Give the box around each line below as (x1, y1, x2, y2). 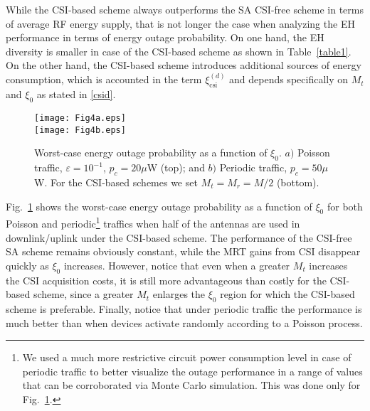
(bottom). (276, 174, 319, 189)
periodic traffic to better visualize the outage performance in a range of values (22, 363, 363, 378)
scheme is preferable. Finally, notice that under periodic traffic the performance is (6, 301, 362, 316)
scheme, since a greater (33, 287, 134, 301)
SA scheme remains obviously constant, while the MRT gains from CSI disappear (6, 244, 361, 259)
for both (327, 198, 363, 213)
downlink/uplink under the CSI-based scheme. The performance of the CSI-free (6, 230, 352, 245)
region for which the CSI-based (220, 287, 355, 301)
